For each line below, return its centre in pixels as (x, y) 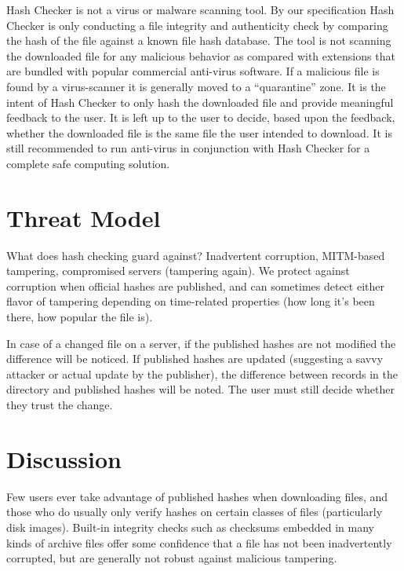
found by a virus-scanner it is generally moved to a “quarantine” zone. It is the (196, 86)
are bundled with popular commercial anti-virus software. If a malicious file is (193, 71)
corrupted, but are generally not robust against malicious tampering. (172, 558)
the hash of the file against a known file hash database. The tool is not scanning (199, 40)
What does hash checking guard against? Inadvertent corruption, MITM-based (196, 255)
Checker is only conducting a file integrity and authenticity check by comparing (197, 25)
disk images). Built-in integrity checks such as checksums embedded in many (190, 527)
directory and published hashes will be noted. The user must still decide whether (200, 389)
